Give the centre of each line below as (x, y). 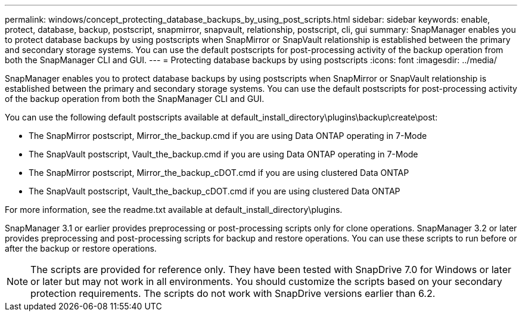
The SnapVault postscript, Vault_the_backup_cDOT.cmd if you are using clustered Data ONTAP (215, 191)
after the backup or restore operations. (81, 248)
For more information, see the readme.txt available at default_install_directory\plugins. (174, 210)
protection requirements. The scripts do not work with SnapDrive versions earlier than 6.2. (233, 293)
